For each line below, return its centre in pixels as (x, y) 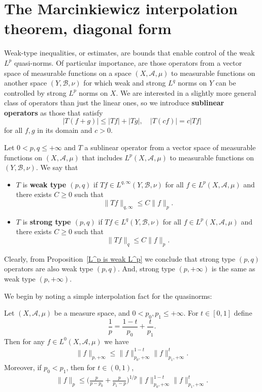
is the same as (233, 269)
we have (117, 341)
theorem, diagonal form (88, 28)
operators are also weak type (49, 269)
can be (226, 83)
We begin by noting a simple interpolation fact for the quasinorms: (108, 296)
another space (26, 83)
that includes (102, 157)
